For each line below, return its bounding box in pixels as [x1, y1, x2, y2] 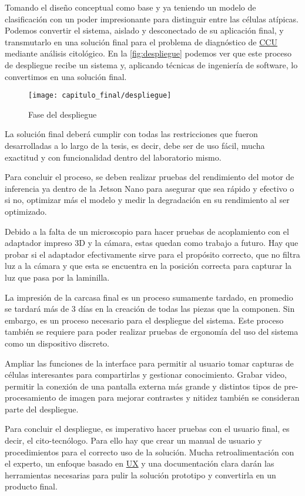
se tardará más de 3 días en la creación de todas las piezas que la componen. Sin [5, 302, 295, 315]
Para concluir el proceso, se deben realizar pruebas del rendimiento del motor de [5, 171, 294, 183]
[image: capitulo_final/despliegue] [28, 91, 172, 100]
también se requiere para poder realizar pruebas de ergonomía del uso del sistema [5, 325, 299, 338]
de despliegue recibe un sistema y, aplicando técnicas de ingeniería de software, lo [5, 58, 298, 71]
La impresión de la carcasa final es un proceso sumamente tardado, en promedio [5, 291, 293, 303]
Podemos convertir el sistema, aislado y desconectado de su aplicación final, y [5, 24, 284, 36]
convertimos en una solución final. [5, 70, 127, 82]
